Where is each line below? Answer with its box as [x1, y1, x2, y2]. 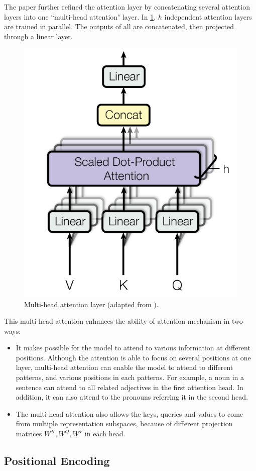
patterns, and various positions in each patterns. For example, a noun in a [16, 372, 244, 383]
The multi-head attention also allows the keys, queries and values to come [16, 408, 243, 419]
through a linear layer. [4, 31, 73, 41]
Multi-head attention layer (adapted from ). [24, 299, 159, 309]
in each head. [84, 428, 125, 439]
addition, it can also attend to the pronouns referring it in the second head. [16, 392, 248, 402]
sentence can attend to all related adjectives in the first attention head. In [16, 382, 243, 392]
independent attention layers [164, 11, 252, 22]
